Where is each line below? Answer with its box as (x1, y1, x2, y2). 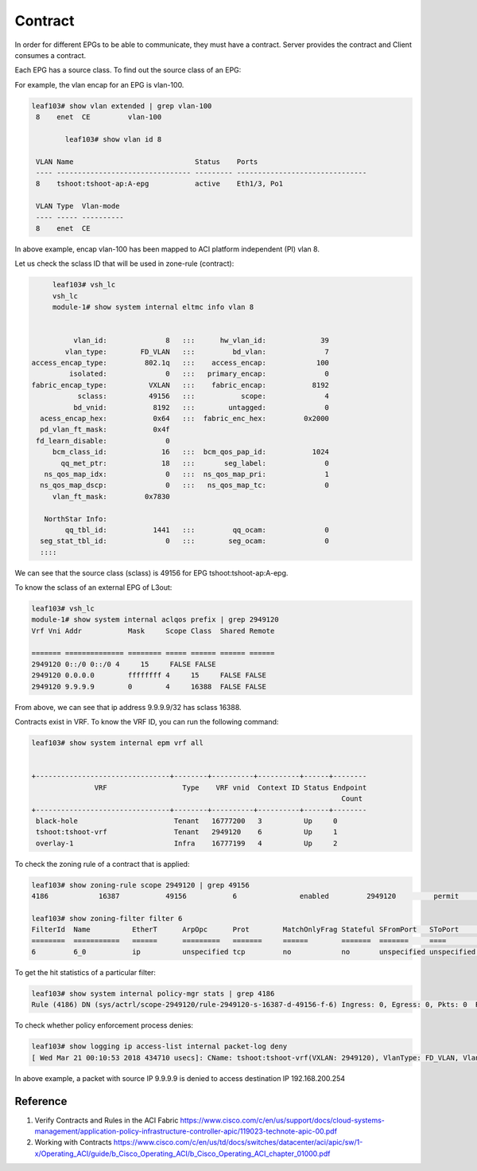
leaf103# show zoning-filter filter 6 (31, 914, 183, 923)
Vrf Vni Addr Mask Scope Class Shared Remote (31, 626, 275, 635)
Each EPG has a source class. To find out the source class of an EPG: (14, 65, 242, 75)
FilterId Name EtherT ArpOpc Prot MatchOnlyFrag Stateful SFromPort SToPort (31, 925, 460, 935)
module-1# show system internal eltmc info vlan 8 (52, 303, 254, 312)
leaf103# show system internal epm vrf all (31, 739, 204, 747)
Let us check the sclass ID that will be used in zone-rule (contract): (14, 259, 235, 268)
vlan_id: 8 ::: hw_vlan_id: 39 (72, 336, 330, 345)
